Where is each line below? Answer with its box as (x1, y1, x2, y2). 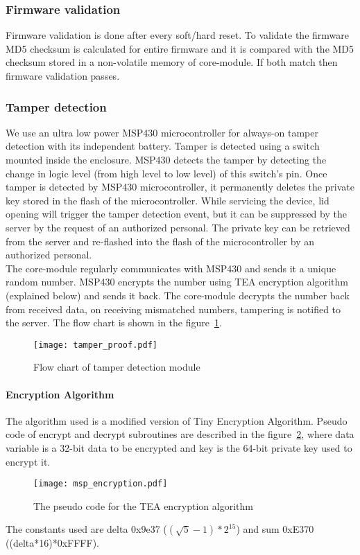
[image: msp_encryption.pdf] (33, 479, 168, 489)
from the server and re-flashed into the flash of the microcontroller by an (6, 234, 315, 248)
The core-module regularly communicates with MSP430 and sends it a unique (6, 261, 336, 275)
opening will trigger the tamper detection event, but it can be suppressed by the (6, 206, 347, 221)
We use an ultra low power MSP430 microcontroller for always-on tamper (6, 125, 318, 139)
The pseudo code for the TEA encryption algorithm (33, 498, 253, 513)
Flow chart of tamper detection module (33, 360, 200, 374)
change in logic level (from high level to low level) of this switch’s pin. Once (6, 166, 327, 180)
